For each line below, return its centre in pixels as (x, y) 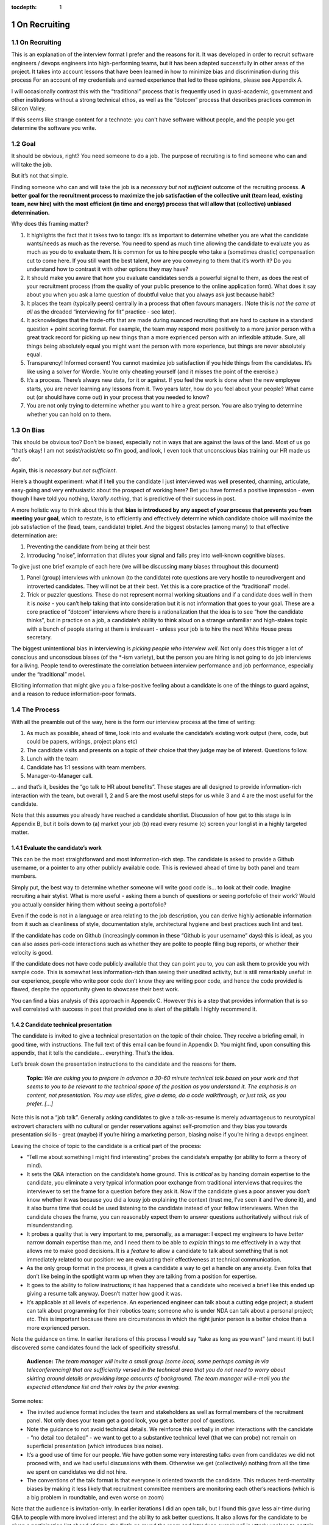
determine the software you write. (54, 128)
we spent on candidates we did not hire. (77, 1472)
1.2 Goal (23, 144)
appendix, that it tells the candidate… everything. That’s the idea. (93, 1053)
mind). (34, 1166)
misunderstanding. (50, 1225)
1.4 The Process (36, 709)
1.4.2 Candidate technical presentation (62, 1024)
